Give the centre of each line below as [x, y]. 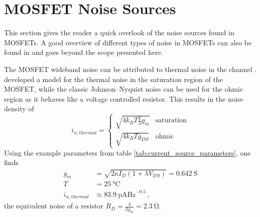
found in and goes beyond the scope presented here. [84, 52]
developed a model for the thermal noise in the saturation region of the [113, 79]
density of [19, 109]
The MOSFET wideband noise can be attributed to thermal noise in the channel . [131, 69]
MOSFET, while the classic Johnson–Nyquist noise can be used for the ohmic [123, 89]
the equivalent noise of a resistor [54, 206]
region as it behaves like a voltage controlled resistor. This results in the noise [124, 98]
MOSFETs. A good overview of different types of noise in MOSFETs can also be [128, 42]
